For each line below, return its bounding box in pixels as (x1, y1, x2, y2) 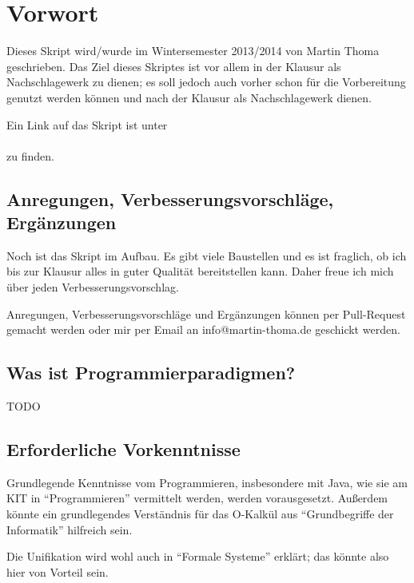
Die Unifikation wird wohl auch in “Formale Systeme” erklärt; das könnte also (6, 548, 389, 565)
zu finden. (6, 147, 54, 164)
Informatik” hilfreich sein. (6, 521, 133, 537)
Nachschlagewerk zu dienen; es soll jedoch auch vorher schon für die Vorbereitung (6, 73, 406, 90)
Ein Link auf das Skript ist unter (6, 116, 168, 133)
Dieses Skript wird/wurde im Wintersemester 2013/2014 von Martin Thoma (6, 42, 380, 59)
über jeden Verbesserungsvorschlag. (6, 279, 179, 295)
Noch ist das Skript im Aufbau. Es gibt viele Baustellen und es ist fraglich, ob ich (6, 247, 407, 264)
